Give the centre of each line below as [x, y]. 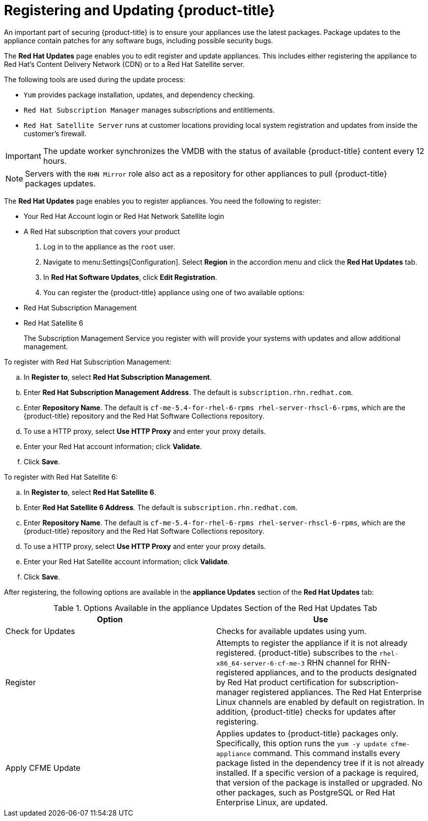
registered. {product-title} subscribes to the [297, 653]
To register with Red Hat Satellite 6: [61, 477]
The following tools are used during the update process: [95, 79]
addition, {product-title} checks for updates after [306, 712]
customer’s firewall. [55, 133]
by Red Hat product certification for [282, 682]
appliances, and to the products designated [336, 672]
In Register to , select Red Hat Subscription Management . [118, 377]
